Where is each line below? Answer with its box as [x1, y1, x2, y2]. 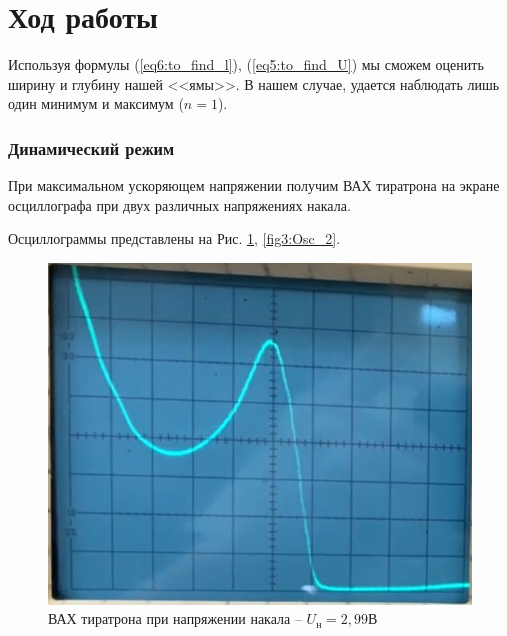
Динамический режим [8, 135, 175, 160]
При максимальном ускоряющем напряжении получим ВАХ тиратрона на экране [8, 175, 500, 196]
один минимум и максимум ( [8, 93, 184, 114]
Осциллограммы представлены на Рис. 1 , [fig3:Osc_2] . [8, 228, 341, 249]
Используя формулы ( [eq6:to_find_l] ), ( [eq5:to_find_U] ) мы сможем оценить [8, 54, 484, 75]
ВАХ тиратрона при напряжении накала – [48, 608, 302, 629]
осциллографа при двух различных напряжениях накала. [8, 194, 351, 215]
